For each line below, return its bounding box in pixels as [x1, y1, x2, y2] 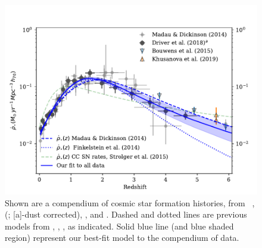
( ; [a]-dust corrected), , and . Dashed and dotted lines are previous [5, 208, 247, 221]
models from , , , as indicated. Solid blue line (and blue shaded [5, 219, 234, 232]
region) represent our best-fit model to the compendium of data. [5, 231, 239, 244]
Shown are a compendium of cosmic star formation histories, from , [5, 196, 255, 209]
